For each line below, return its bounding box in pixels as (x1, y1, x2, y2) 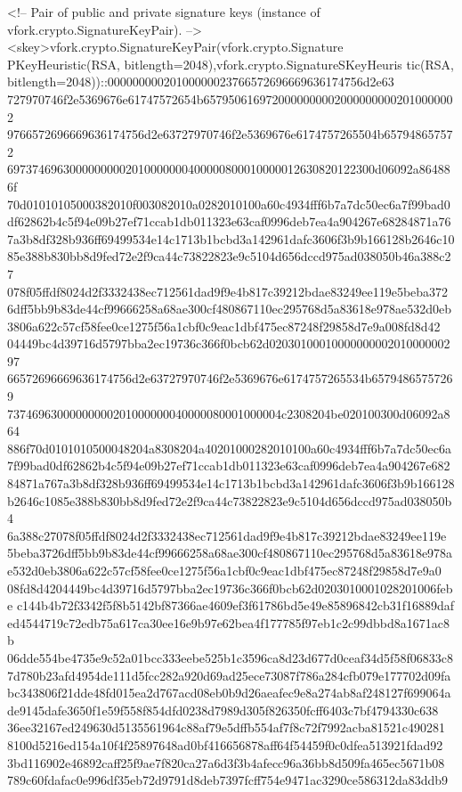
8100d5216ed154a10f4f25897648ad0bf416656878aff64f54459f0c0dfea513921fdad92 (7, 735, 443, 754)
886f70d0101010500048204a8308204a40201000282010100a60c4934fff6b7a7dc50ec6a (7, 438, 451, 457)
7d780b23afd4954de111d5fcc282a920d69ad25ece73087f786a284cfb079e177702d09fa (7, 665, 451, 684)
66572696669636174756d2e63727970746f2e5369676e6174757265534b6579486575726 (7, 369, 453, 388)
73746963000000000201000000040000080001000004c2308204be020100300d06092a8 (7, 404, 450, 422)
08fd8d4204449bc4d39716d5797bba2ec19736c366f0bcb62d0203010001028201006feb (7, 578, 453, 597)
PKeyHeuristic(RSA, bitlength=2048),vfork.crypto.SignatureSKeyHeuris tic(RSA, (7, 54, 454, 73)
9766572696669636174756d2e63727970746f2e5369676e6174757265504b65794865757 (7, 125, 453, 143)
